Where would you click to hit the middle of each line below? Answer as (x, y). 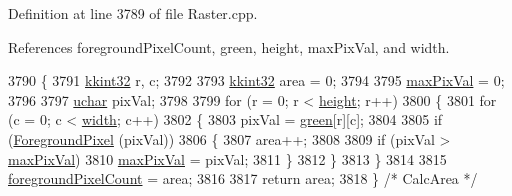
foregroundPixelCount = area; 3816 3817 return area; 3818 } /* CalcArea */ (243, 178)
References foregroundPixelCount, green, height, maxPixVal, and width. (229, 46)
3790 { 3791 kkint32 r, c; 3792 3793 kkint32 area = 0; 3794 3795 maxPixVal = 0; (256, 80)
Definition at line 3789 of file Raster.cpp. (133, 13)
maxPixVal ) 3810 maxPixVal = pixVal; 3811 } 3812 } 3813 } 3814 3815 (227, 158)
